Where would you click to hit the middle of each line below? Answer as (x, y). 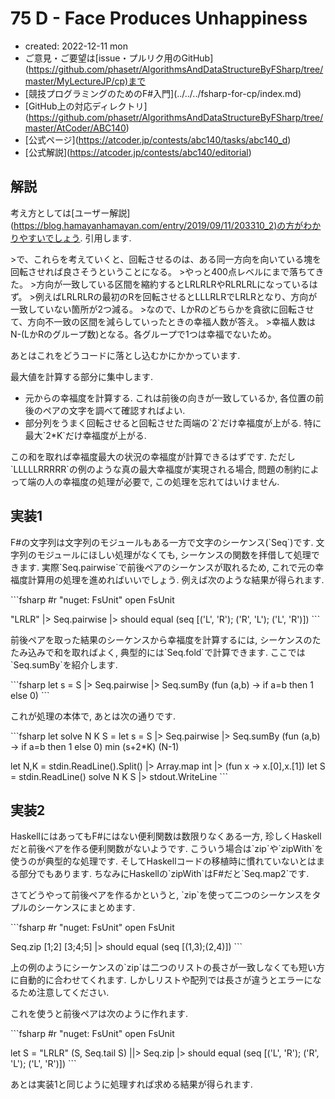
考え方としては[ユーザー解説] (70, 213)
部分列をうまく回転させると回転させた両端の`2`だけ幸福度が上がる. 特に (173, 423)
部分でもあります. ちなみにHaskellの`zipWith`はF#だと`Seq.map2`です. (164, 874)
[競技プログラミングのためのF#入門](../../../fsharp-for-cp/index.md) (163, 93)
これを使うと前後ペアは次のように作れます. (99, 1014)
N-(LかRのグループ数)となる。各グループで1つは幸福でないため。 (143, 334)
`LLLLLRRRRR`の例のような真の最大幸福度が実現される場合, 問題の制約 (156, 469)
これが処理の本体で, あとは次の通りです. (93, 716)
